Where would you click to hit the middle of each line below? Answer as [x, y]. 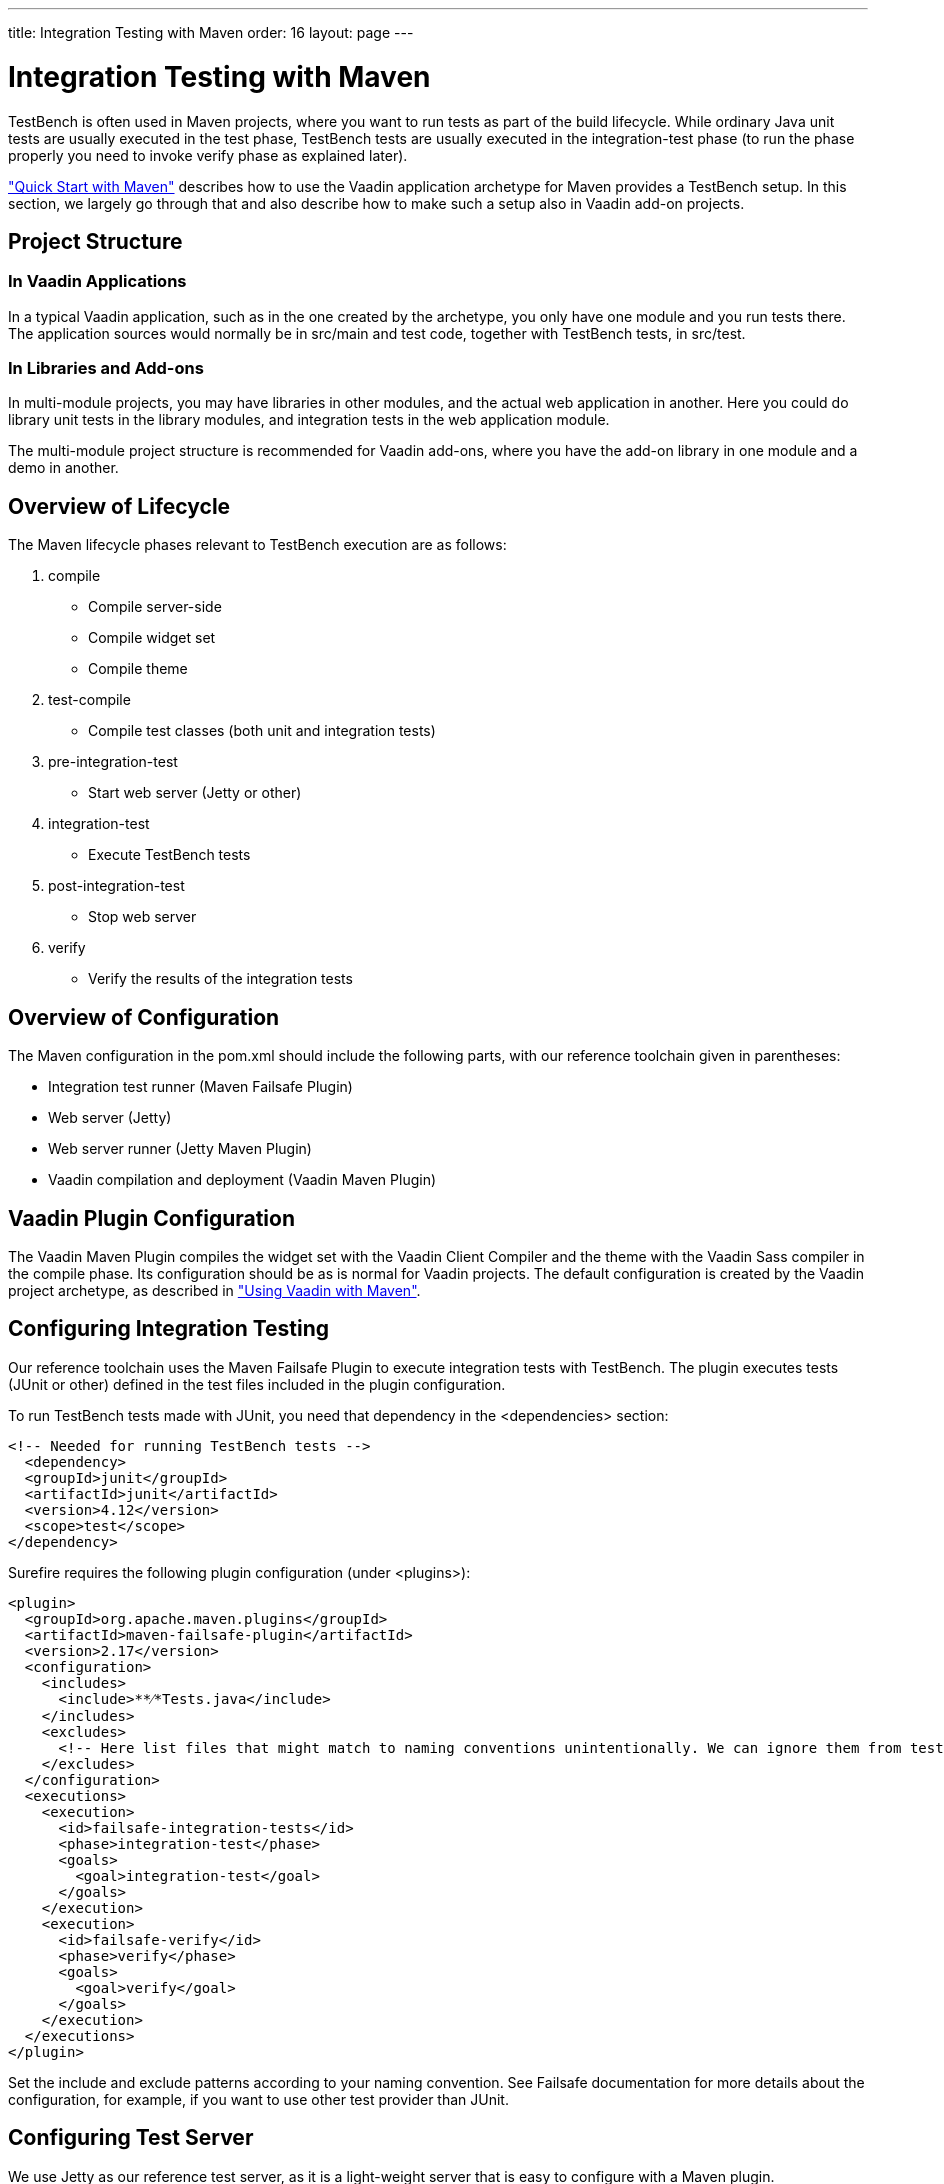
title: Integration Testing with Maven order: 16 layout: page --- [211, 32]
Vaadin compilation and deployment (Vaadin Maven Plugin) [242, 1180]
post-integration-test [116, 886]
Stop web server [142, 917]
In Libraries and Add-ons [106, 368]
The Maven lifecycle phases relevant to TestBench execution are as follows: [257, 545]
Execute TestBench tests [169, 855]
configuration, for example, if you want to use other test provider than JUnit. [258, 2099]
